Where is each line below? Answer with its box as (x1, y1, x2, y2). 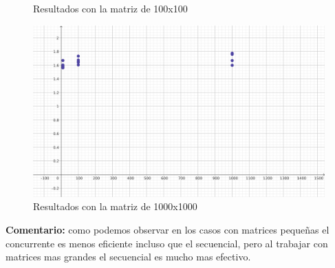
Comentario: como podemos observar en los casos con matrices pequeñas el (6, 223, 329, 237)
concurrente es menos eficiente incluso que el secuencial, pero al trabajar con (6, 236, 328, 250)
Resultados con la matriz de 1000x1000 (33, 199, 197, 214)
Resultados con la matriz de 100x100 (33, 1, 188, 15)
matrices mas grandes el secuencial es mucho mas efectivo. (6, 249, 251, 264)
